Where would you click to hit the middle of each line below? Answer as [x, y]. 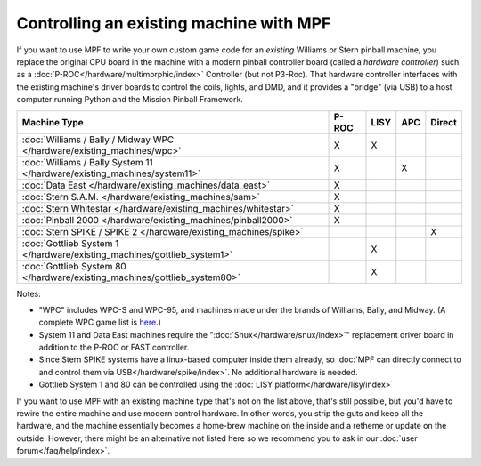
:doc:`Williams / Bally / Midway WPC [98, 140]
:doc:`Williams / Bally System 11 [87, 162]
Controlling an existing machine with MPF [174, 23]
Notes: [29, 293]
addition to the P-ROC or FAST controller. [114, 348]
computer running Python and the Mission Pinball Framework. [130, 100]
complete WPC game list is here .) [100, 322]
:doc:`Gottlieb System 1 [70, 243]
